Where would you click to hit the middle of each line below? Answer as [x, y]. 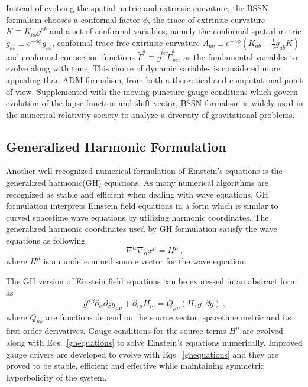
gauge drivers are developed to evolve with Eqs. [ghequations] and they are [142, 354]
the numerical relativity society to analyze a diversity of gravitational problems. [150, 114]
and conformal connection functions [70, 56]
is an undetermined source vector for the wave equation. [145, 260]
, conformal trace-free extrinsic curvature [126, 42]
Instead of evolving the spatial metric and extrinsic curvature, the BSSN [137, 8]
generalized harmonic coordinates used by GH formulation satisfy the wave [142, 229]
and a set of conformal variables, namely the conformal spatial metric [176, 31]
